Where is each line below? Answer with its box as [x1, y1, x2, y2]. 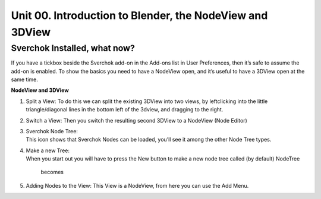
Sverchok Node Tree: [26, 127, 78, 134]
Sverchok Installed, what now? [11, 43, 135, 53]
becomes [40, 169, 64, 176]
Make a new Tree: [26, 147, 70, 154]
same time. [11, 76, 39, 83]
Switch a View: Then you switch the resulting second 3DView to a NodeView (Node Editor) [26, 117, 248, 124]
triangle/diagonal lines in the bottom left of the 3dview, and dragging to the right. [26, 106, 224, 113]
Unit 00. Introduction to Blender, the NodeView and [11, 9, 268, 22]
